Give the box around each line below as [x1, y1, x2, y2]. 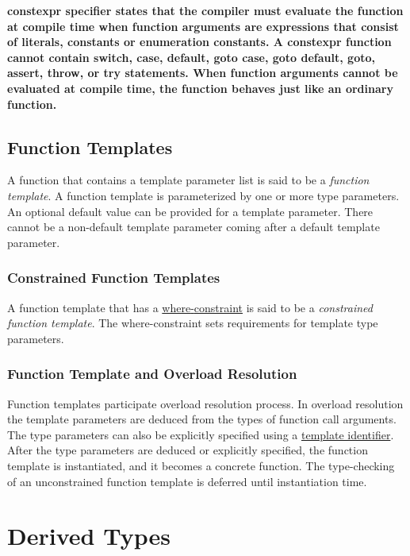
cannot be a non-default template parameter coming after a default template [7, 218, 380, 235]
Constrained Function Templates [7, 268, 220, 288]
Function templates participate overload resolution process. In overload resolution [7, 395, 404, 411]
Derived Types [7, 519, 171, 552]
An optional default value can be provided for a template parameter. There [7, 203, 374, 219]
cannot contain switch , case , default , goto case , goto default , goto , [7, 48, 375, 65]
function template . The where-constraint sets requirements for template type [7, 315, 378, 331]
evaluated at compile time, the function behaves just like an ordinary [7, 79, 393, 96]
